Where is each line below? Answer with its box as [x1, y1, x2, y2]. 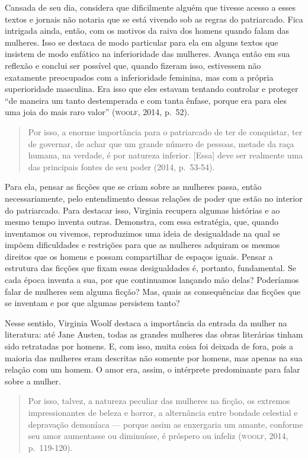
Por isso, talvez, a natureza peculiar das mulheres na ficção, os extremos [28, 395, 290, 407]
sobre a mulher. [5, 374, 61, 387]
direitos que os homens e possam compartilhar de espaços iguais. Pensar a [5, 250, 273, 262]
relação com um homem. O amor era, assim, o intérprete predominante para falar [5, 363, 300, 376]
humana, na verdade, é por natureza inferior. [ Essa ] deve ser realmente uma [28, 149, 303, 161]
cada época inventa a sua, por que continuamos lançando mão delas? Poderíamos [5, 273, 299, 286]
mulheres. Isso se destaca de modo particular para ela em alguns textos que [5, 36, 278, 48]
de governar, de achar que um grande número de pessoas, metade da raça [28, 137, 294, 150]
